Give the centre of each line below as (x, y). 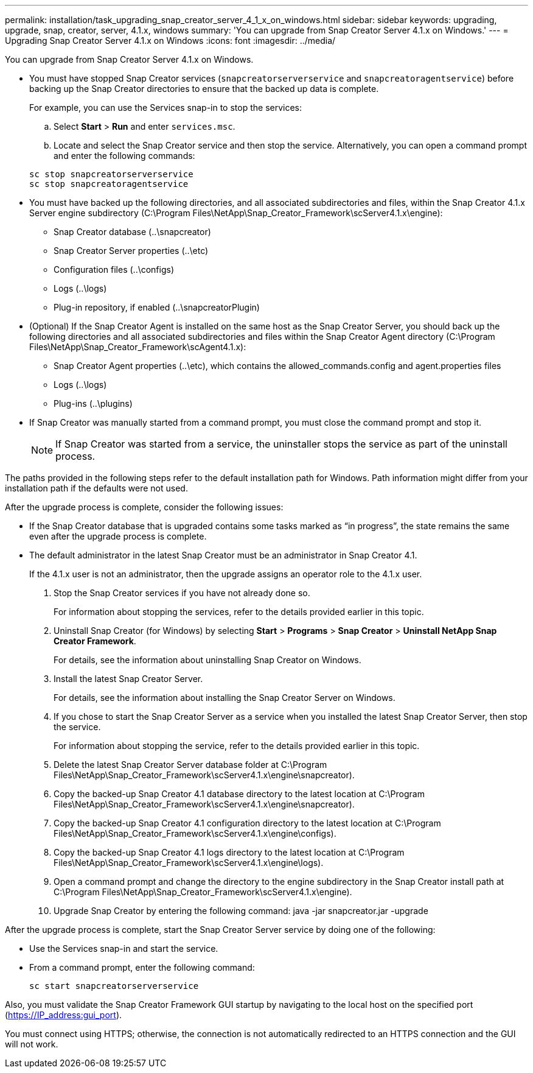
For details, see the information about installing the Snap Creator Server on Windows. (225, 698)
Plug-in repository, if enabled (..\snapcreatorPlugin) (157, 307)
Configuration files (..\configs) (114, 269)
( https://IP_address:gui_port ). (64, 1015)
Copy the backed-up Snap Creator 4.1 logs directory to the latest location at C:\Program (229, 852)
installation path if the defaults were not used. (96, 488)
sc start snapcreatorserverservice (114, 986)
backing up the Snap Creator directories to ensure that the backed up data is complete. (204, 89)
